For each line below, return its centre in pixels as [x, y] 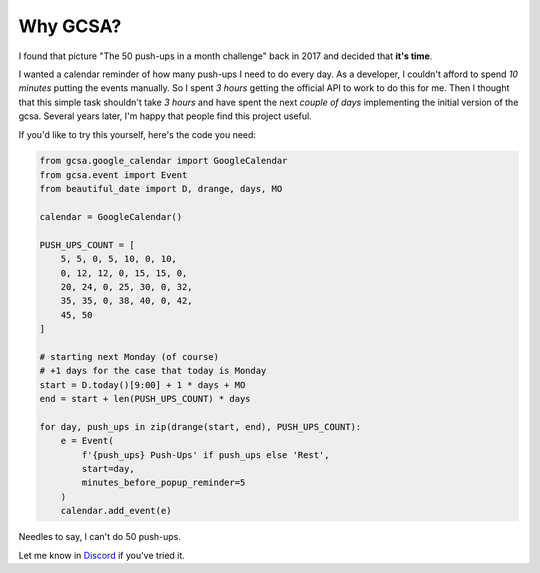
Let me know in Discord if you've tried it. [101, 555]
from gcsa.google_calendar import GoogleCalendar [163, 161]
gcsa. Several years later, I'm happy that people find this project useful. [165, 116]
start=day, [108, 469]
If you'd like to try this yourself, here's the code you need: [137, 134]
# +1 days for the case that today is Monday [153, 371]
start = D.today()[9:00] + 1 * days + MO [142, 384]
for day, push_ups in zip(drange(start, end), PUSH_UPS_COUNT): [200, 426]
